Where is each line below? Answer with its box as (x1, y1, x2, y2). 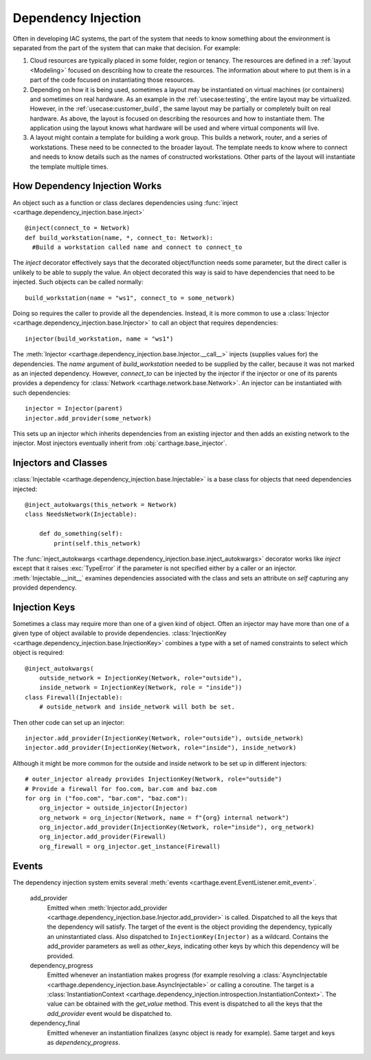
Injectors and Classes (12, 457, 108, 469)
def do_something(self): (38, 530, 123, 538)
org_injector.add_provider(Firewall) (38, 833, 166, 841)
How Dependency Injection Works (12, 180, 162, 192)
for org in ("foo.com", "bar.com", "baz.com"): (25, 794, 188, 802)
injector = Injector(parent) (25, 404, 123, 413)
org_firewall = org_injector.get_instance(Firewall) (38, 843, 221, 850)
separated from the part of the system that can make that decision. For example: (12, 43, 240, 52)
